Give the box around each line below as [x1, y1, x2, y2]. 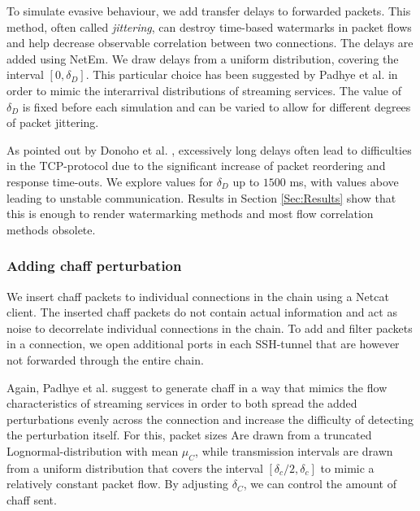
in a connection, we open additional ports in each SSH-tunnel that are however [6, 335, 400, 352]
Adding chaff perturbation [6, 255, 182, 276]
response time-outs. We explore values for [6, 173, 213, 190]
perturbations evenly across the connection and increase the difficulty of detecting [6, 410, 414, 427]
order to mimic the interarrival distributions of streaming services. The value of [6, 81, 402, 98]
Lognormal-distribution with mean [6, 442, 179, 459]
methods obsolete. [6, 221, 96, 238]
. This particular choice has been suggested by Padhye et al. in [85, 66, 398, 83]
